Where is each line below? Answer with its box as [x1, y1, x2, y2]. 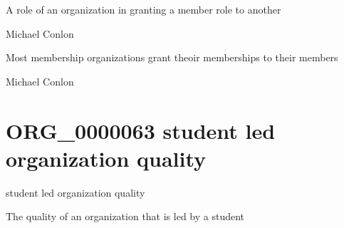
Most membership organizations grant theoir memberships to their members [6, 50, 338, 65]
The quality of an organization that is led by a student [6, 209, 245, 224]
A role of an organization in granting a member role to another [6, 2, 281, 16]
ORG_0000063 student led [6, 115, 276, 145]
